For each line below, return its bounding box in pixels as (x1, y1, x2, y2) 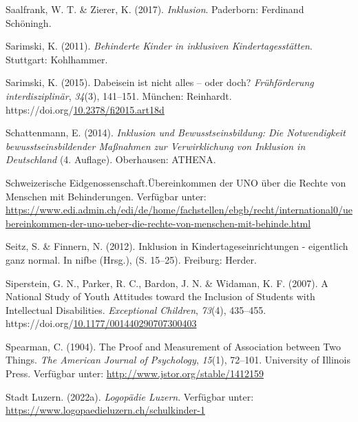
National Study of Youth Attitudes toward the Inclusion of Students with (6, 289, 315, 304)
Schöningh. (6, 15, 52, 30)
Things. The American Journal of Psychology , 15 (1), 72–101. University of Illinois (6, 352, 351, 367)
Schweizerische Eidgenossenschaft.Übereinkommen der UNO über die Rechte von (6, 175, 346, 189)
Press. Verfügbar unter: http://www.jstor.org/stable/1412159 (6, 366, 264, 381)
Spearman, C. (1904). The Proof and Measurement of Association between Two (6, 339, 341, 353)
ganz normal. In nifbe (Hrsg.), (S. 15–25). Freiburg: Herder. (6, 252, 257, 266)
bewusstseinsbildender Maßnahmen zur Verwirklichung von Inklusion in (6, 138, 306, 153)
